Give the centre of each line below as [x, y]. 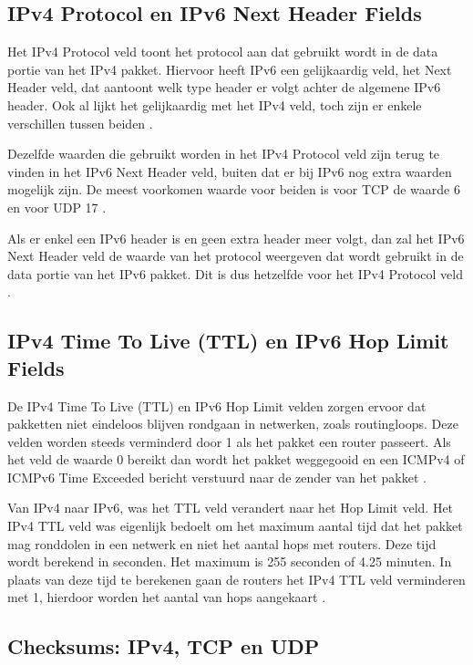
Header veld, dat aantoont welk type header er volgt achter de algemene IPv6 [224, 87]
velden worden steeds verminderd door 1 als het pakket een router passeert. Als [229, 441]
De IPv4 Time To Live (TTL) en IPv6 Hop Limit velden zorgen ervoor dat [217, 405]
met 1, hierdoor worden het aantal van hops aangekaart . [167, 597]
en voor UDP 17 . [57, 207]
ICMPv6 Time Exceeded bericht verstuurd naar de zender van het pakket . [217, 477]
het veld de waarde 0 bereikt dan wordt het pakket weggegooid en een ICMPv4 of [236, 459]
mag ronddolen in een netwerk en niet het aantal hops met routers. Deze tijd [222, 543]
